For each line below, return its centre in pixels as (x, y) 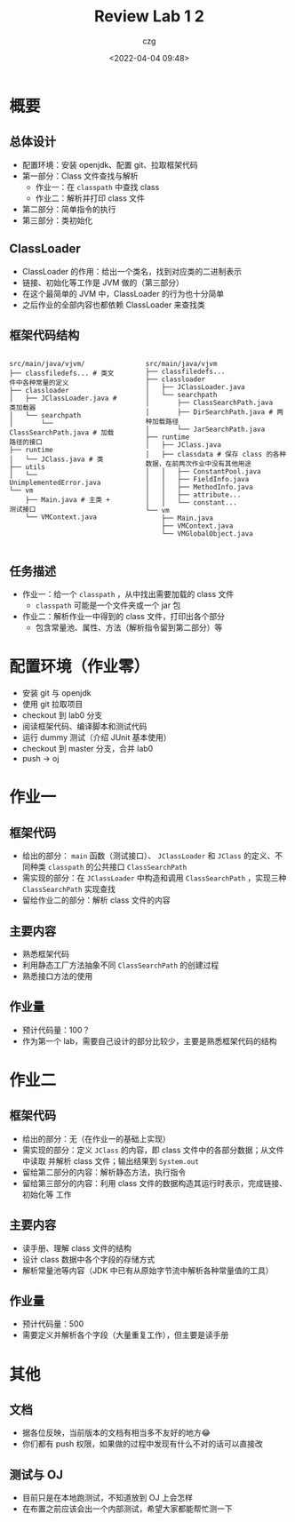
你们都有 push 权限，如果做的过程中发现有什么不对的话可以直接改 (143, 1444)
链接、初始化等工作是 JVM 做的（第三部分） (103, 283)
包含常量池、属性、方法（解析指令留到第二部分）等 (129, 627)
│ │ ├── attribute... (193, 495)
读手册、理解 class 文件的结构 (76, 1248)
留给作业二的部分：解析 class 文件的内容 (96, 900)
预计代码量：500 (53, 1324)
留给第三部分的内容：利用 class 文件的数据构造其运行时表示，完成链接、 (154, 1183)
